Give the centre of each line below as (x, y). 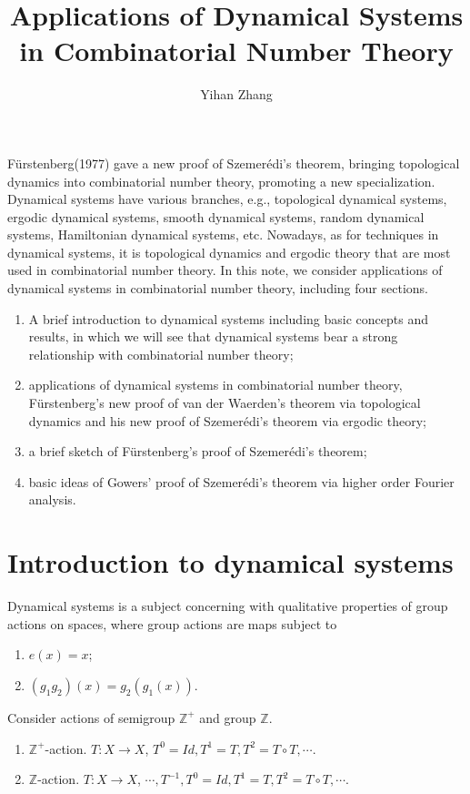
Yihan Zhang (236, 94)
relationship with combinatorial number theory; (161, 354)
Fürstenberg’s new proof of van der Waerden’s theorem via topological (225, 403)
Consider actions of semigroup (91, 717)
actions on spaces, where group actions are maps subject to (172, 623)
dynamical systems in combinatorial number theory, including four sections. (218, 288)
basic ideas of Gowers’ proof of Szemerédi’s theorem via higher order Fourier (241, 481)
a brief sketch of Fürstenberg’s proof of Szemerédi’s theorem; (198, 451)
